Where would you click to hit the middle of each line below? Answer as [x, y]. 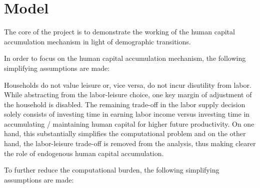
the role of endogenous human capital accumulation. [84, 153]
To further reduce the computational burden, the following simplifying [112, 170]
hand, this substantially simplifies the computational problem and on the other [125, 133]
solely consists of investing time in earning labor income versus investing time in [127, 114]
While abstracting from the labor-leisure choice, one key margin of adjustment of [128, 94]
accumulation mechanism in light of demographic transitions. [97, 41]
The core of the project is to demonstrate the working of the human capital [119, 32]
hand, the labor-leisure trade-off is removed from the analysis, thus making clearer [130, 143]
